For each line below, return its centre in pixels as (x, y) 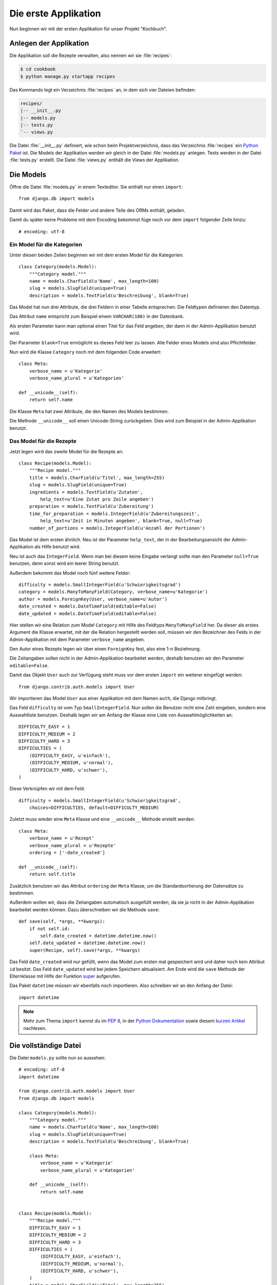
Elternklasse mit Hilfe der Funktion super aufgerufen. (65, 976)
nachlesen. (35, 1028)
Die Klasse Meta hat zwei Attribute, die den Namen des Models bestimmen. (89, 411)
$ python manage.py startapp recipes (68, 76)
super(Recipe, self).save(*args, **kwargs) (85, 950)
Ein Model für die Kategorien (46, 245)
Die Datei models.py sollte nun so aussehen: (57, 1058)
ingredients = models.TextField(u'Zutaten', (86, 492)
